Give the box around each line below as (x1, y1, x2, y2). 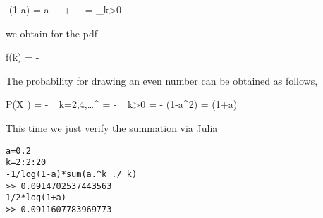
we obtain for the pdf (6, 25, 97, 40)
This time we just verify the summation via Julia (6, 120, 218, 135)
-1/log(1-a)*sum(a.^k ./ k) (6, 169, 138, 179)
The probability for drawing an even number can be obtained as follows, (6, 73, 318, 87)
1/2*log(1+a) (6, 193, 66, 203)
